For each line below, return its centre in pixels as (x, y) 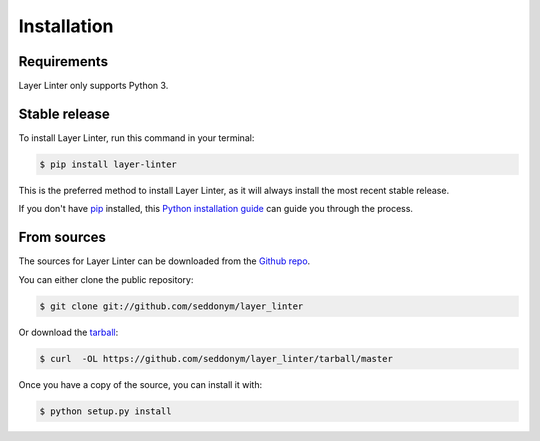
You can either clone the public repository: (106, 279)
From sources (62, 237)
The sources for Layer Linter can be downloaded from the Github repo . (164, 261)
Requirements (63, 61)
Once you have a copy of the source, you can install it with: (140, 384)
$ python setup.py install (105, 411)
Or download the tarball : (68, 332)
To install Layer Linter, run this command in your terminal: (136, 137)
